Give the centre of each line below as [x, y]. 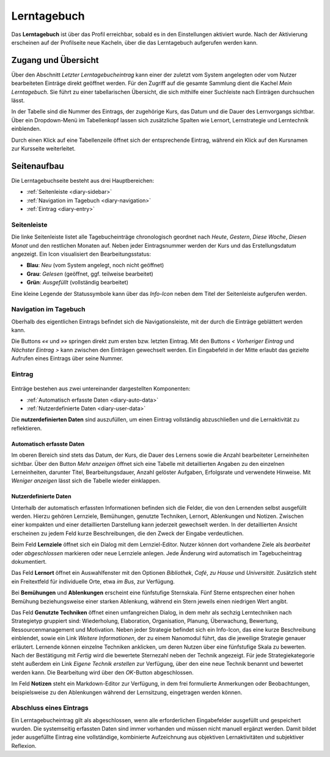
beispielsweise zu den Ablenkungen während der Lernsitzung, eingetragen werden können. [127, 692]
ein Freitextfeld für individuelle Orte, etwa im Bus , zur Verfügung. [93, 582]
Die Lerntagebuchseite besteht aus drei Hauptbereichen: [83, 180]
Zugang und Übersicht [55, 60]
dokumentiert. [29, 562]
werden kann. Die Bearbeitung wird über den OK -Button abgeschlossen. [102, 672]
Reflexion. [24, 745]
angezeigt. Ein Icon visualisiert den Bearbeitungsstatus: [81, 254]
